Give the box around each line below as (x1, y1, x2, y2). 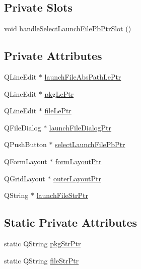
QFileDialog (4, 122, 41, 132)
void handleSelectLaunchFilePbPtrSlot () (4, 23, 131, 34)
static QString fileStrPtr (4, 255, 79, 265)
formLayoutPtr (55, 156, 102, 166)
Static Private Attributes (4, 215, 137, 230)
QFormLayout (4, 156, 47, 166)
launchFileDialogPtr (49, 122, 112, 132)
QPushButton (4, 139, 47, 150)
